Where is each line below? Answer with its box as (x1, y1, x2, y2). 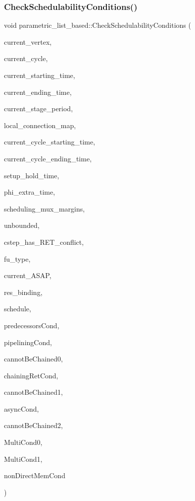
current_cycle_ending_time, (4, 153, 92, 163)
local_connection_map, (4, 120, 76, 130)
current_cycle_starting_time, (4, 137, 96, 147)
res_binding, (4, 286, 43, 297)
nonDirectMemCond (4, 470, 65, 481)
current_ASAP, (4, 270, 51, 281)
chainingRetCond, (4, 370, 58, 380)
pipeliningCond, (4, 337, 52, 347)
